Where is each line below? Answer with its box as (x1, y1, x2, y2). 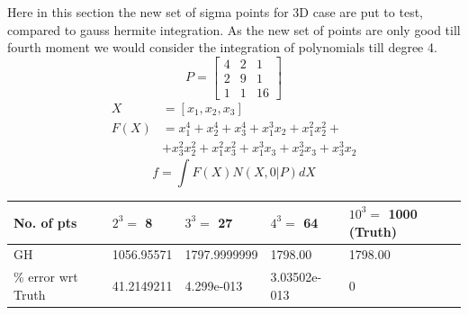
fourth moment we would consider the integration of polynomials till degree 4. (7, 38, 437, 57)
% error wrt (13, 267, 78, 286)
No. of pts (13, 212, 77, 231)
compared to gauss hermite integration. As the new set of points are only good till (7, 20, 461, 39)
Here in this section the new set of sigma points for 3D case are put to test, (7, 3, 423, 21)
